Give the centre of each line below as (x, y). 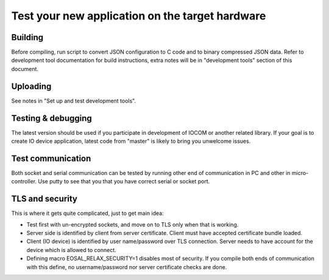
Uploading (31, 86)
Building (27, 37)
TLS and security (44, 199)
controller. (24, 182)
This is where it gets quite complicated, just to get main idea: (87, 213)
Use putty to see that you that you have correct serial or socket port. (124, 182)
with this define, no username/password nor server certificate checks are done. (127, 267)
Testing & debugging (52, 118)
